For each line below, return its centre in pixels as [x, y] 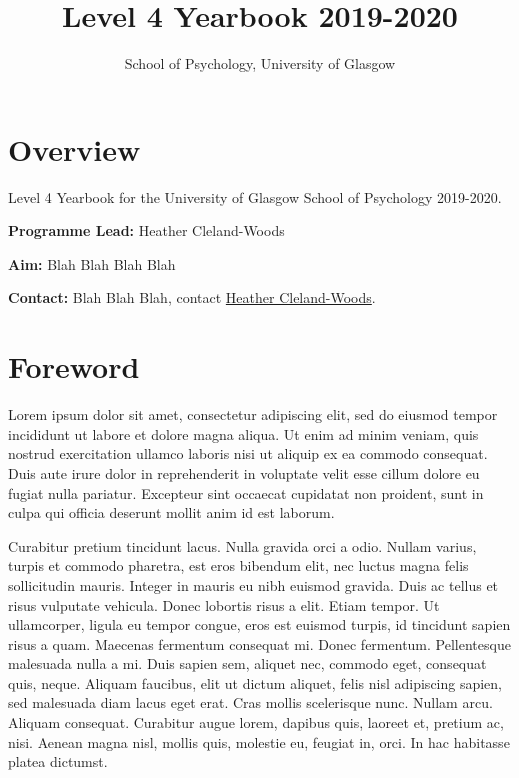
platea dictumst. [58, 761]
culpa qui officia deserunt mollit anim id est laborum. [171, 512]
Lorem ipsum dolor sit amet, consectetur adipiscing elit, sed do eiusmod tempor [253, 414]
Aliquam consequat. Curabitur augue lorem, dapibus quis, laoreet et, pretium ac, [256, 722]
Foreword [74, 366]
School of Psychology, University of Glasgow [260, 63]
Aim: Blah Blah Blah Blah [92, 263]
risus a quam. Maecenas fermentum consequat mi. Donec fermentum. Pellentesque [259, 643]
